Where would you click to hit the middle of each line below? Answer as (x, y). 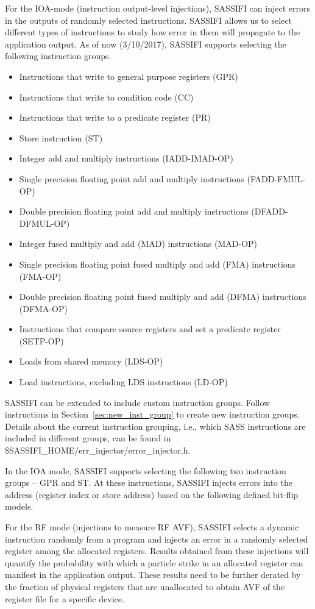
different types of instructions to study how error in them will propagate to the (153, 32)
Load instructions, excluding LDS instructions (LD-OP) (123, 382)
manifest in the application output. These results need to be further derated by (153, 575)
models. (19, 506)
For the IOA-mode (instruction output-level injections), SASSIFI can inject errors (157, 8)
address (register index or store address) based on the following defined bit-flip (152, 494)
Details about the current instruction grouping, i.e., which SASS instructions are (155, 426)
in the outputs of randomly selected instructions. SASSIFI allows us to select (148, 20)
